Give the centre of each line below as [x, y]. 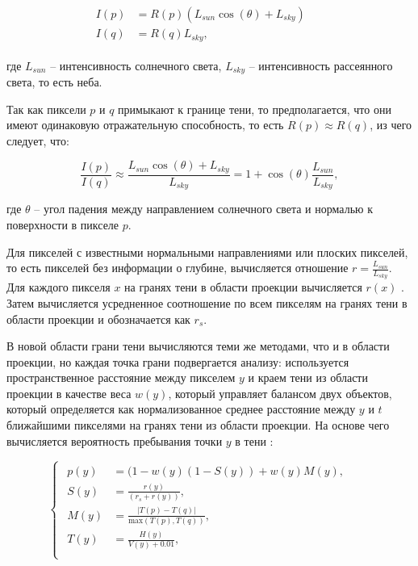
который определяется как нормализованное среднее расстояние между [181, 409]
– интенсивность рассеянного [321, 65]
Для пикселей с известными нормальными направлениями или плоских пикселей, [207, 252]
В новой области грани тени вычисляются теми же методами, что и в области [198, 346]
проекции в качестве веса [69, 393]
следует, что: [38, 140]
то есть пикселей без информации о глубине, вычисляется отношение [178, 268]
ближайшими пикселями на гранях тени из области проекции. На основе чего [198, 425]
